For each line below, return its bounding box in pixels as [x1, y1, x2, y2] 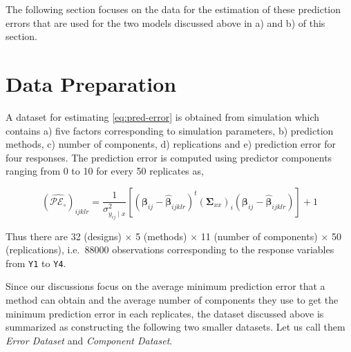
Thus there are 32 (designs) [6, 228, 122, 243]
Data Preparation [6, 69, 177, 97]
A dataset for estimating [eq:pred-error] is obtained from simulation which [6, 109, 320, 124]
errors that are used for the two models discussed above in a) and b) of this [6, 15, 325, 30]
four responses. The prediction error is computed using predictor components [6, 150, 332, 164]
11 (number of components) [200, 228, 318, 243]
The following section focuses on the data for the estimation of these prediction [6, 2, 341, 16]
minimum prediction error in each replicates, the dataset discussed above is [6, 306, 324, 320]
